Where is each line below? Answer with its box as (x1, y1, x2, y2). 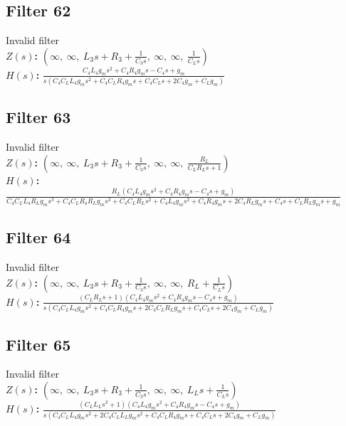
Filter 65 (6, 333, 71, 355)
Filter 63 (6, 106, 71, 128)
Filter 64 (6, 226, 71, 248)
